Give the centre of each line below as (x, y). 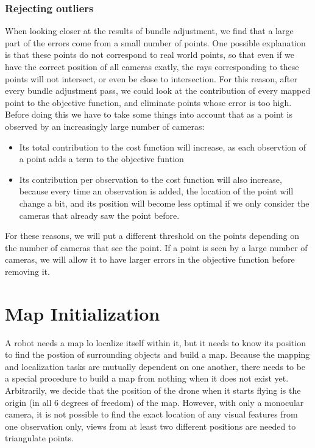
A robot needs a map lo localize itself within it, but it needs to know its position (155, 342)
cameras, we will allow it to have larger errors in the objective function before (150, 259)
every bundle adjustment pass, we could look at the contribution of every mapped (158, 91)
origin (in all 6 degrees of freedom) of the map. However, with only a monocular (154, 402)
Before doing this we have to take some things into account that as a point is (149, 114)
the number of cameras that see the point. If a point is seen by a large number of (156, 247)
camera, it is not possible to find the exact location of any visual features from (151, 414)
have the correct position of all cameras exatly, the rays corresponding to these (152, 66)
